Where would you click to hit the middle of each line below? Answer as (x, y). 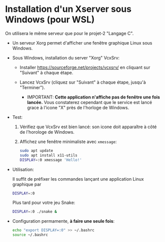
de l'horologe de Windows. (47, 132)
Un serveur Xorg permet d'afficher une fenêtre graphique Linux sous (82, 43)
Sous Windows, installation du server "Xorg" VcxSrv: (66, 57)
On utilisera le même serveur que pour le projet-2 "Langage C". (69, 33)
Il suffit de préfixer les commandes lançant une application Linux (78, 179)
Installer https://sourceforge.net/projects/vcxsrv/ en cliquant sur (85, 67)
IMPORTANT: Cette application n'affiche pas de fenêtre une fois (94, 97)
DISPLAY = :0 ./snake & (35, 212)
